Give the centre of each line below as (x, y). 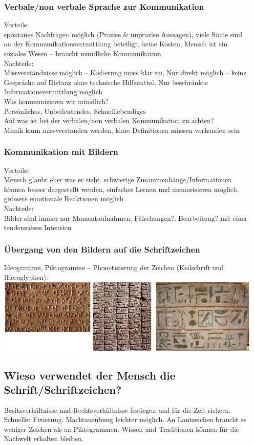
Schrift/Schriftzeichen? (63, 389)
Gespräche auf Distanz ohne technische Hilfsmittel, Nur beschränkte (106, 82)
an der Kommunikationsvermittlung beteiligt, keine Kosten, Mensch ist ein (116, 44)
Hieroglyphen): (26, 277)
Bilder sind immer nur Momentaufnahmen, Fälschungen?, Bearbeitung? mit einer (126, 218)
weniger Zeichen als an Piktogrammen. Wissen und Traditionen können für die (122, 429)
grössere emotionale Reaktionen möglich (64, 199)
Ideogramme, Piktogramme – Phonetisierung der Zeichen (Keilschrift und (114, 267)
